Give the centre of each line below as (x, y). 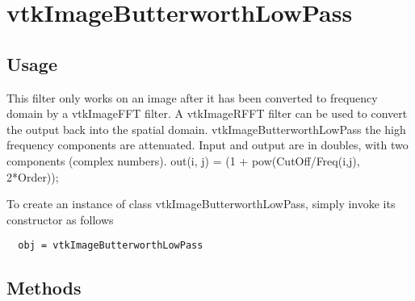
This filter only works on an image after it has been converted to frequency (192, 97)
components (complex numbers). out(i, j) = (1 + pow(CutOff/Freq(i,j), (183, 160)
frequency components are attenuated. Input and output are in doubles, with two (207, 145)
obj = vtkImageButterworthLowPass (111, 246)
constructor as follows (60, 219)
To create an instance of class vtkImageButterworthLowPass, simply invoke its (201, 204)
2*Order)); (33, 176)
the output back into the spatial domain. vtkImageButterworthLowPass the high (206, 129)
